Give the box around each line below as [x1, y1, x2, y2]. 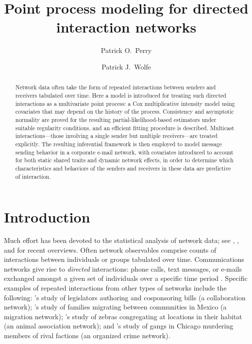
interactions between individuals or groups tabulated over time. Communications [4, 254, 244, 264]
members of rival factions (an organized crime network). [4, 330, 170, 341]
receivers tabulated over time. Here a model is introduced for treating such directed [15, 91, 226, 99]
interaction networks [56, 17, 197, 37]
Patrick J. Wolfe [101, 61, 151, 71]
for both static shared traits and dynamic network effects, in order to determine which [15, 156, 234, 164]
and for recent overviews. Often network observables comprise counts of [4, 244, 217, 255]
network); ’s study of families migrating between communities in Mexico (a [4, 302, 227, 312]
